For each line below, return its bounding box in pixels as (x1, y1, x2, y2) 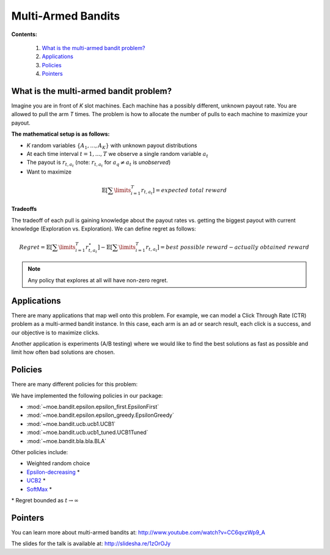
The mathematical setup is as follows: (11, 130, 110, 138)
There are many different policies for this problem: (11, 381, 138, 388)
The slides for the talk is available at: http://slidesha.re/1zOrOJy (11, 540, 171, 547)
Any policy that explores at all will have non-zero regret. (28, 276, 168, 284)
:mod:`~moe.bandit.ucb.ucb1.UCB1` (26, 420, 116, 427)
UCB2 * (26, 477, 46, 484)
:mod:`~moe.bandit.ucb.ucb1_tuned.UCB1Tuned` (26, 428, 148, 436)
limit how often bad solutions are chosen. (11, 348, 116, 356)
